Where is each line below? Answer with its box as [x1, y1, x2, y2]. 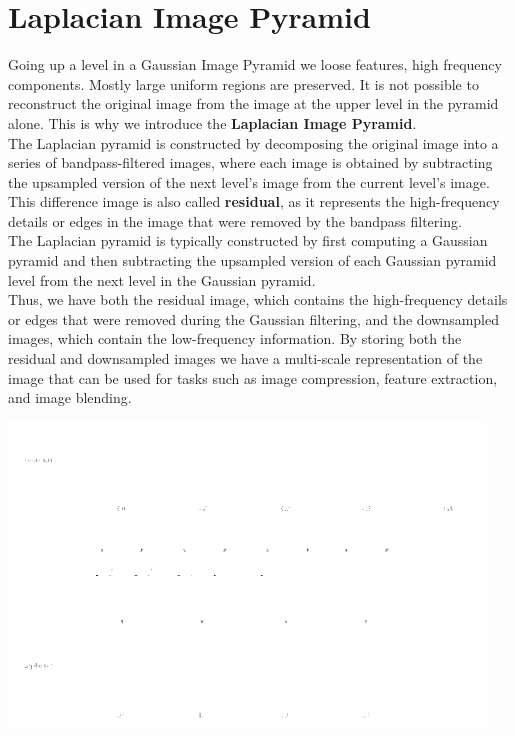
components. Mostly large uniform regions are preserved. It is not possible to [8, 73, 479, 94]
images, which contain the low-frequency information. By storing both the [8, 328, 462, 349]
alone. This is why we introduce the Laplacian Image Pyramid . [8, 112, 417, 133]
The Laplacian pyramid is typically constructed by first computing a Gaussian [8, 230, 488, 251]
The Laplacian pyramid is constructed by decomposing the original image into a [8, 132, 499, 153]
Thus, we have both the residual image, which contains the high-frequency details [8, 289, 508, 310]
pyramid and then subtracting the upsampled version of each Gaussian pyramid [8, 250, 497, 271]
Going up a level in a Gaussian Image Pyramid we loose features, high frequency [8, 54, 502, 75]
